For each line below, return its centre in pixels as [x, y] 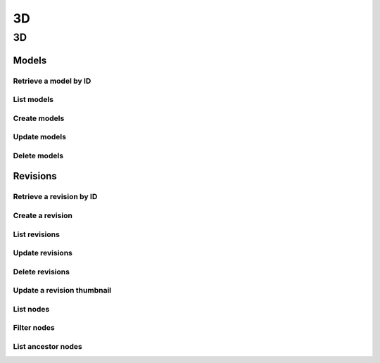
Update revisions [43, 253]
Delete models [38, 155]
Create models [39, 118]
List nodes [31, 309]
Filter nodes [34, 328]
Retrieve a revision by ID [55, 197]
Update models [40, 137]
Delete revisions [42, 272]
